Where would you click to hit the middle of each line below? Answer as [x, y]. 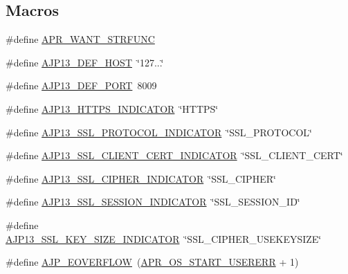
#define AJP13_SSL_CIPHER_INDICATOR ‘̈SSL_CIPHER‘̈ [141, 178]
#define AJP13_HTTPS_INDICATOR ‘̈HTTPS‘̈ [112, 108]
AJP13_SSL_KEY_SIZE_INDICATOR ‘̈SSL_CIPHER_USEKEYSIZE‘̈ [164, 238]
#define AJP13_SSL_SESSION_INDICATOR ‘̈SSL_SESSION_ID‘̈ [153, 202]
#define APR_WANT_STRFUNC [80, 39]
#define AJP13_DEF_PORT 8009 [81, 85]
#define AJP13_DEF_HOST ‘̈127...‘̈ [85, 62]
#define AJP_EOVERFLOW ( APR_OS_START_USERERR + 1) [152, 262]
